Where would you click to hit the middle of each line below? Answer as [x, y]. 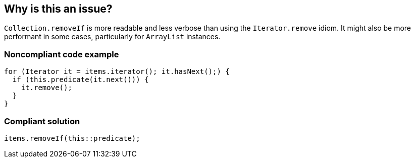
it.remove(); [46, 88]
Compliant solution [42, 121]
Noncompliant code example [62, 54]
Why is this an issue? [58, 9]
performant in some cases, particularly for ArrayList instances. [112, 37]
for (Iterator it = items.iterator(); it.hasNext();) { [117, 72]
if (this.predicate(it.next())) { [81, 80]
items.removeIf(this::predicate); [72, 138]
